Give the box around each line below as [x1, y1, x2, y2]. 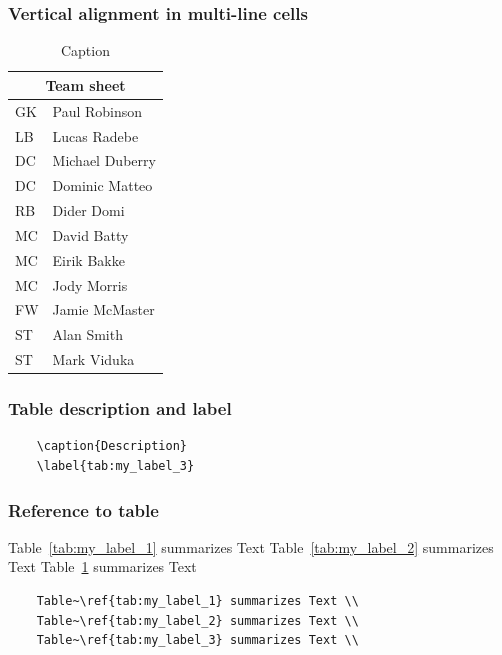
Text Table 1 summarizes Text [8, 556, 197, 577]
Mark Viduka [52, 349, 135, 370]
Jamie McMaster [52, 299, 155, 320]
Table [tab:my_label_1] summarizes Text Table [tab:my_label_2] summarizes [8, 536, 494, 557]
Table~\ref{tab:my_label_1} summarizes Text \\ [36, 594, 359, 608]
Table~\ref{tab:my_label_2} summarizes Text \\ [36, 613, 359, 628]
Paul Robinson [52, 100, 143, 121]
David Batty [52, 224, 129, 245]
